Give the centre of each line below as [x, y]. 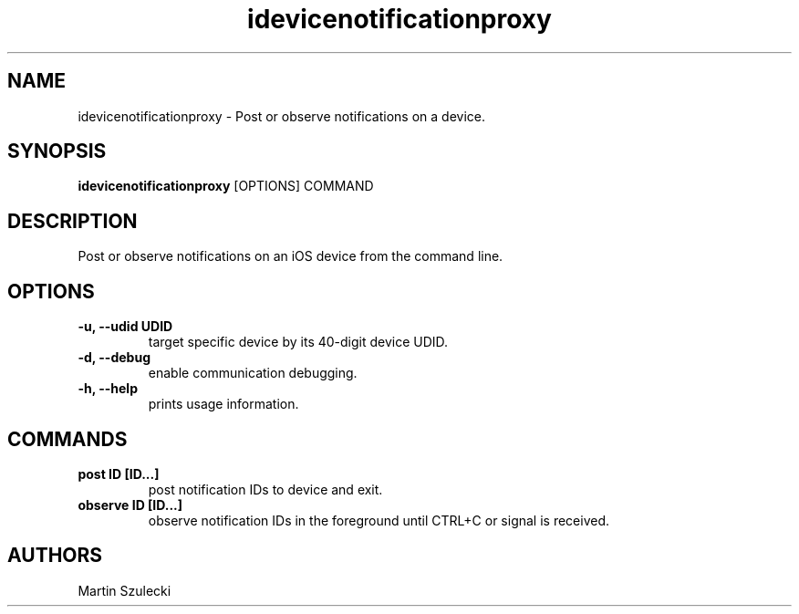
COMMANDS [67, 439]
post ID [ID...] [119, 474]
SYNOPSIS [57, 151]
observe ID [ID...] [130, 505]
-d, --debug [114, 358]
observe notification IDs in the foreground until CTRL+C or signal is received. [379, 520]
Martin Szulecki [125, 590]
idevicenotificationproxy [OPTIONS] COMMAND [226, 186]
